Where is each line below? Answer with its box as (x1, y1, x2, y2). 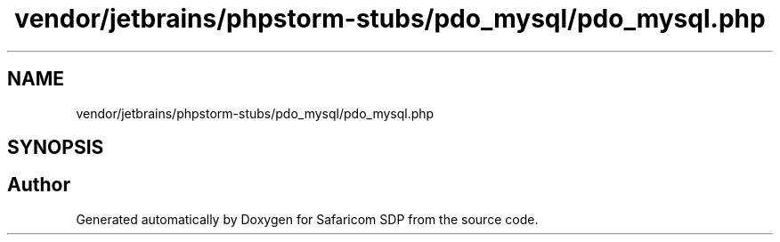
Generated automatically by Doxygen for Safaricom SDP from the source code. (76, 211, 539, 227)
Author (7, 173, 70, 197)
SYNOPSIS (7, 136, 104, 159)
